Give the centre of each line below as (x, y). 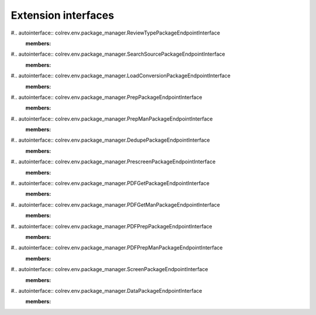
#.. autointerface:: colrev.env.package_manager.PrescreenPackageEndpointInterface (113, 162)
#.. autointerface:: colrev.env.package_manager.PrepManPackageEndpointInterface (112, 119)
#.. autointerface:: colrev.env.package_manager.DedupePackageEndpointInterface (110, 140)
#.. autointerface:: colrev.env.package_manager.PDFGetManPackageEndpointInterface (116, 204)
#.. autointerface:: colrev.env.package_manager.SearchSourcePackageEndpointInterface (118, 54)
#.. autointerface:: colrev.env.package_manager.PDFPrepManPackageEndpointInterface (117, 248)
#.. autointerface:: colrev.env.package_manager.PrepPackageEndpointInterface (107, 97)
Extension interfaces (62, 15)
